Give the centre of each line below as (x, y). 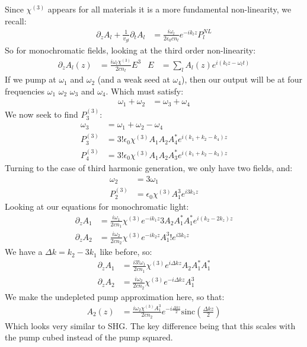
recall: (16, 20)
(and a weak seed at (134, 79)
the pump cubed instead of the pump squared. (89, 337)
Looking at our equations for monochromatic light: (97, 206)
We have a (24, 252)
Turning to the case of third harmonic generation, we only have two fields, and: (149, 168)
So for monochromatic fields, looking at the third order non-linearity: (130, 50)
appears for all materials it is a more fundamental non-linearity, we (170, 9)
